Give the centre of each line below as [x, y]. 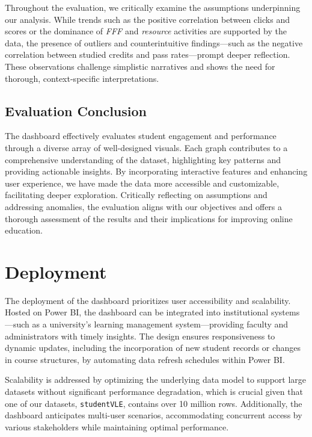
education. [24, 230]
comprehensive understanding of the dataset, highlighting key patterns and [143, 159]
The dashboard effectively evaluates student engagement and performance [141, 136]
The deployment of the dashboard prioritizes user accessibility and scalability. [148, 300]
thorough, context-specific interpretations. [82, 78]
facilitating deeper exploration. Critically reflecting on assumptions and [136, 195]
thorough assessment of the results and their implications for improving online [149, 218]
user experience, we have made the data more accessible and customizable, [142, 183]
